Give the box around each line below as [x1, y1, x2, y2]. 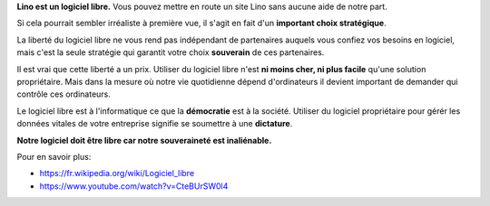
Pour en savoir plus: [16, 151, 92, 162]
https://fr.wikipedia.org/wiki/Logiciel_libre [39, 168, 195, 179]
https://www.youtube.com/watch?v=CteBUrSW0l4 [39, 181, 229, 192]
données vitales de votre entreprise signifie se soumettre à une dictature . [16, 118, 293, 129]
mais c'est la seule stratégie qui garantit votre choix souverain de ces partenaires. [16, 47, 325, 58]
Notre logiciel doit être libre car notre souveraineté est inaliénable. [16, 135, 272, 145]
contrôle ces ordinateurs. [16, 89, 111, 99]
